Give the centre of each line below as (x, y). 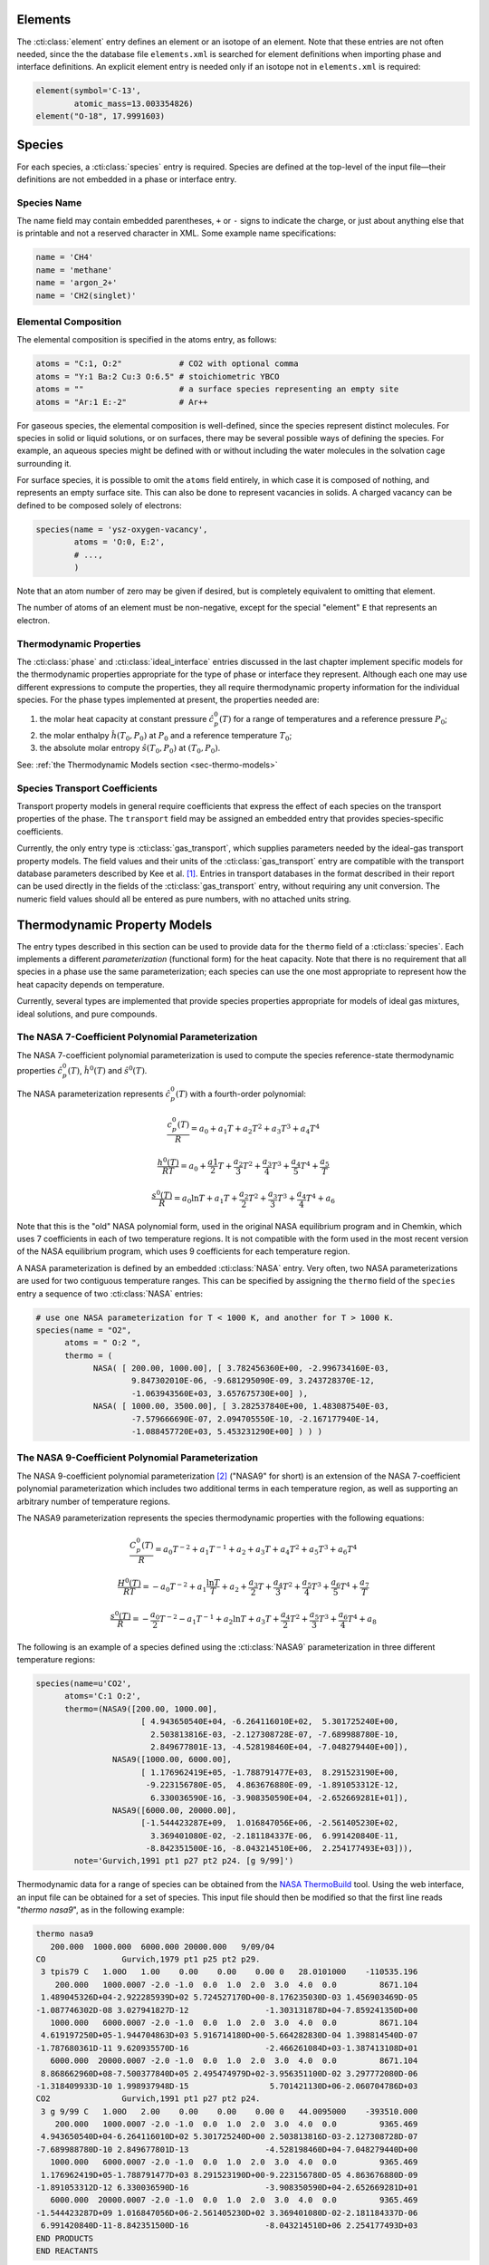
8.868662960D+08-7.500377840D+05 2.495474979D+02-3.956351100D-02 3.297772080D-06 (230, 2073)
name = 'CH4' (65, 257)
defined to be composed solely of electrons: (99, 505)
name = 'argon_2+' (77, 283)
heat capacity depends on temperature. (91, 984)
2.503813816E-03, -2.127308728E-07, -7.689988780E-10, (274, 1734)
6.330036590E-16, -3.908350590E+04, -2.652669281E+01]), (279, 1798)
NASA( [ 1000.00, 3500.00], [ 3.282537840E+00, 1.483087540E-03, (241, 1406)
